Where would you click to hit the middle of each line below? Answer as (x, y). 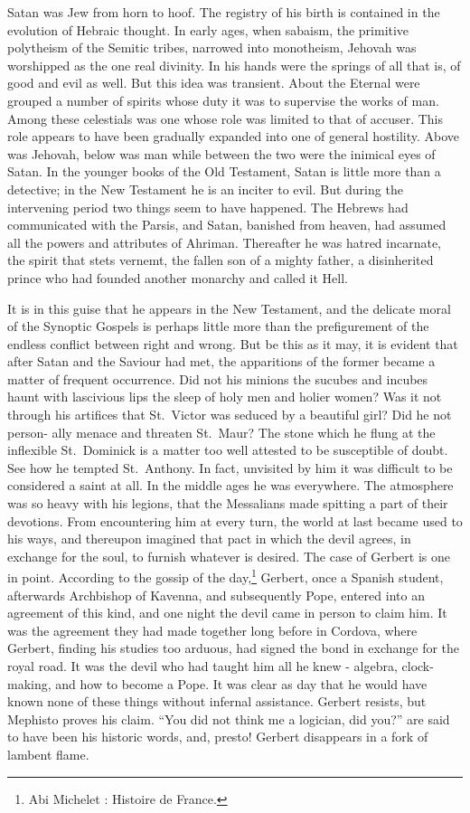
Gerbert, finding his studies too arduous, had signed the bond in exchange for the (234, 648)
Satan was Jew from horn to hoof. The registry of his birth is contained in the (224, 12)
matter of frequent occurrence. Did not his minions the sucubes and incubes (218, 378)
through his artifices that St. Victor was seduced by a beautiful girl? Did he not (230, 415)
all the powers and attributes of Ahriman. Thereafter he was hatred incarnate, (225, 242)
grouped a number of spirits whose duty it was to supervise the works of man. (223, 100)
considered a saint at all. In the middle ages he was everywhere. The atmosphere (230, 485)
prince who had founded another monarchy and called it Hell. (178, 277)
